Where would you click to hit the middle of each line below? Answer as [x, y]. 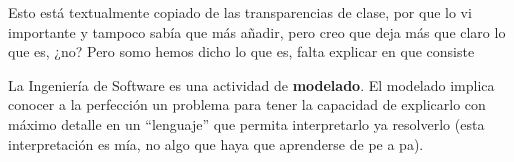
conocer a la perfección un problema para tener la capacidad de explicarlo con [247, 104]
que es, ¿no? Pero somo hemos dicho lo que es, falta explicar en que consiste [241, 51]
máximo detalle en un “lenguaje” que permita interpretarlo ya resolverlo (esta [246, 123]
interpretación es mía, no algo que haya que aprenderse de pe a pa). [216, 143]
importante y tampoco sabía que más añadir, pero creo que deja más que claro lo [257, 31]
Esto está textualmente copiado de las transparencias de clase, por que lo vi [240, 12]
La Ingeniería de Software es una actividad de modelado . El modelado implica [251, 84]
